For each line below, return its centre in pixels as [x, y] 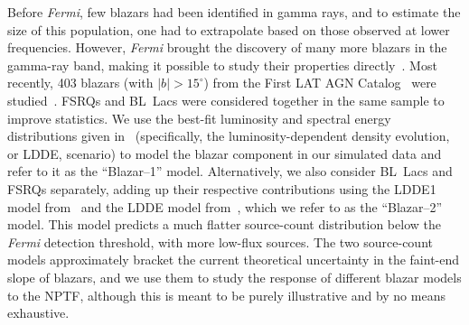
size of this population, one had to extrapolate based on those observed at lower [229, 29]
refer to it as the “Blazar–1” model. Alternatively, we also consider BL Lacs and [230, 171]
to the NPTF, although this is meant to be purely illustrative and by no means [226, 295]
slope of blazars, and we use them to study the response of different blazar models [234, 277]
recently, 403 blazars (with [80, 83]
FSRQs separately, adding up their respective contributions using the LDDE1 [222, 188]
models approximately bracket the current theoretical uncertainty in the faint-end [234, 260]
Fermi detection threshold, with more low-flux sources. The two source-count [220, 241]
